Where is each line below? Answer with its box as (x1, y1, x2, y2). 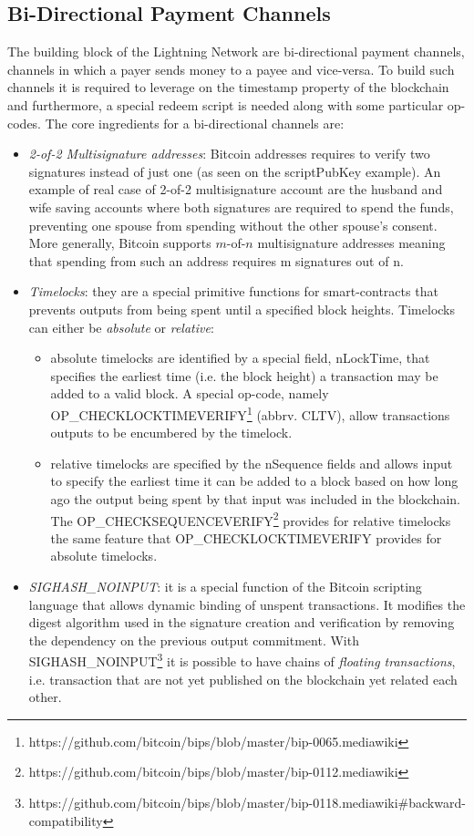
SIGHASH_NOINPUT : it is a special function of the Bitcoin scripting (28, 576, 422, 595)
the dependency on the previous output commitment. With (28, 630, 359, 649)
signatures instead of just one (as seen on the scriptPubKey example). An (28, 161, 441, 181)
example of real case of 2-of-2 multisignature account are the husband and (28, 180, 443, 199)
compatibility (28, 810, 103, 830)
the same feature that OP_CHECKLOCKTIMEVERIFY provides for (50, 528, 442, 547)
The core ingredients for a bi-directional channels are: (45, 113, 345, 132)
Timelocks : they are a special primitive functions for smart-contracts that (28, 282, 438, 301)
